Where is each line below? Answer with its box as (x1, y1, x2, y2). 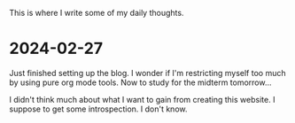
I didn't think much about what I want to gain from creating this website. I (9, 94, 276, 104)
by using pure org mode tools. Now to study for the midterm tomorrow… (9, 77, 272, 88)
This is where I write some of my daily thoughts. (9, 8, 184, 18)
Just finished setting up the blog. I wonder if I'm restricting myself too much (9, 67, 286, 78)
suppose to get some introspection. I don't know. (9, 104, 188, 114)
